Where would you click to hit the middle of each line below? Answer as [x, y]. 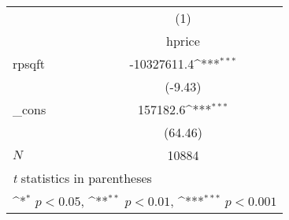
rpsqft [29, 63]
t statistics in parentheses [82, 178]
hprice [183, 41]
